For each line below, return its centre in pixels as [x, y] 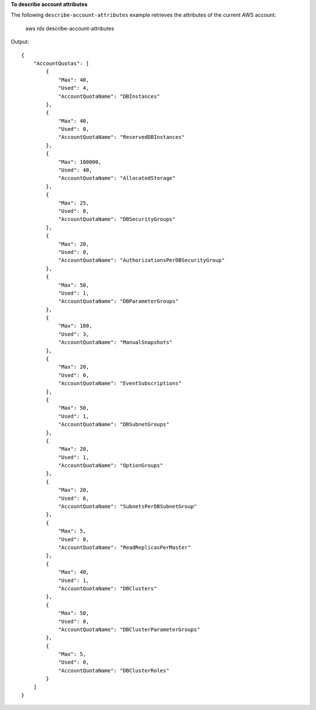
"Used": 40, [75, 170]
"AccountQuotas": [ [61, 63]
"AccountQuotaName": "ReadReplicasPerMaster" [125, 547]
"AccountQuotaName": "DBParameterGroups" [118, 301]
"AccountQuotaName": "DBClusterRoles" [114, 670]
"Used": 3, [74, 334]
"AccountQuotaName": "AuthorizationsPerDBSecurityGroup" [142, 260]
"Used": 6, [74, 498]
